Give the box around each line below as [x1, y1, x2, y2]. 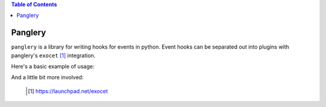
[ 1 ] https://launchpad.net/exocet [28, 87, 108, 94]
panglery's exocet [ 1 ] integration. [11, 52, 96, 59]
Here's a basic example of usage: [11, 63, 95, 70]
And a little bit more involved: [11, 74, 84, 81]
